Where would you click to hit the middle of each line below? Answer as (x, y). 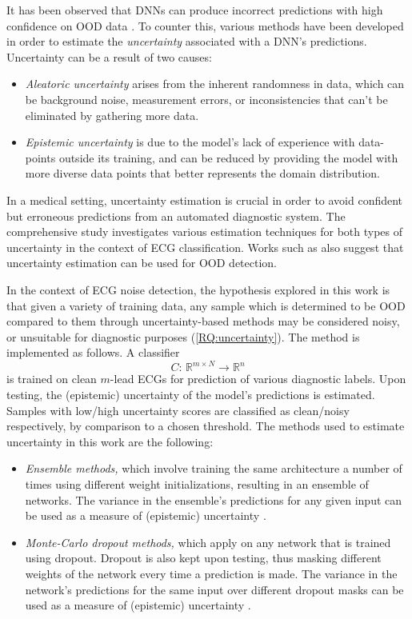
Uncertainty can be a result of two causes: (109, 56)
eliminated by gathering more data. (112, 115)
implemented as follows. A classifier (93, 352)
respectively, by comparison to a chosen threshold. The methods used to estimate (206, 426)
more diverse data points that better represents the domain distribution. (202, 173)
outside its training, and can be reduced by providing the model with (228, 157)
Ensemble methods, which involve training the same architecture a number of (214, 468)
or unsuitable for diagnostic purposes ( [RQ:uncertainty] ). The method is (183, 336)
